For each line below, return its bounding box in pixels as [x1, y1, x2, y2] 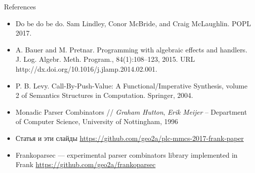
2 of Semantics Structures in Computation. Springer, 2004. [15, 90, 193, 100]
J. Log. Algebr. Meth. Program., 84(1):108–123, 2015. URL [15, 54, 195, 64]
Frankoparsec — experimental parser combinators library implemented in [15, 149, 238, 160]
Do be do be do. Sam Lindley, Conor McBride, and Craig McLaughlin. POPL [15, 18, 251, 28]
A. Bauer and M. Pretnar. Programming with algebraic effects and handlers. [15, 44, 248, 54]
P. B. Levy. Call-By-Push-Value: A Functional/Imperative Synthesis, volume [15, 80, 248, 90]
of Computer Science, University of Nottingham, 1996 [15, 116, 178, 127]
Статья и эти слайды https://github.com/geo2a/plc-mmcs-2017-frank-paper [15, 132, 244, 143]
